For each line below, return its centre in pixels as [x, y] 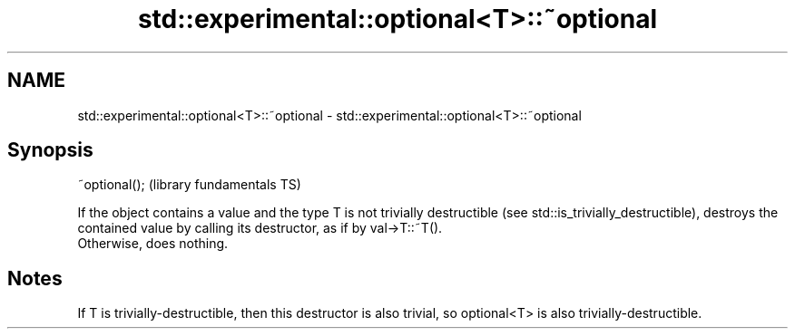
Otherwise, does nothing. [153, 244]
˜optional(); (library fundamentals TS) [189, 185]
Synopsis [50, 150]
